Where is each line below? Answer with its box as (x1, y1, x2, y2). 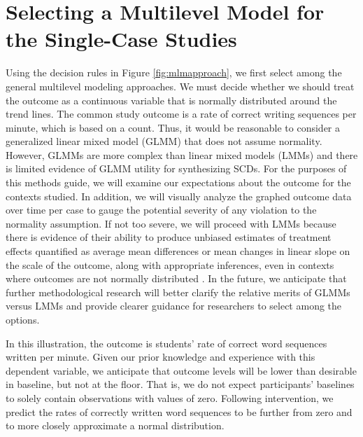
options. (6, 312, 40, 326)
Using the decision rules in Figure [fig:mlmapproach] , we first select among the (6, 65, 342, 80)
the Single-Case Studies (6, 25, 237, 53)
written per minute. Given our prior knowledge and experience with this (6, 349, 315, 364)
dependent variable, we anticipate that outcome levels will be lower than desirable (6, 363, 357, 377)
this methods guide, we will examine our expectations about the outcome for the (6, 175, 351, 190)
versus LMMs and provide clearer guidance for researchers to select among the (6, 298, 342, 313)
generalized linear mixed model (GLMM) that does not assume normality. (6, 134, 322, 148)
